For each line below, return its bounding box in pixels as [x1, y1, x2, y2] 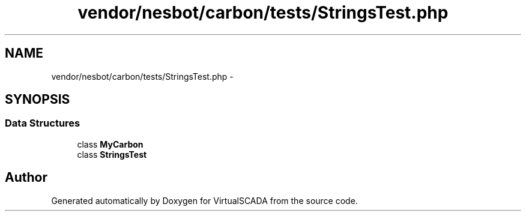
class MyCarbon [77, 139, 144, 149]
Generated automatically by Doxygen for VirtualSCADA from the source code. [51, 195, 358, 206]
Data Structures [5, 117, 80, 130]
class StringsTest [77, 149, 147, 160]
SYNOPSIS [5, 92, 70, 107]
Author [5, 170, 47, 185]
